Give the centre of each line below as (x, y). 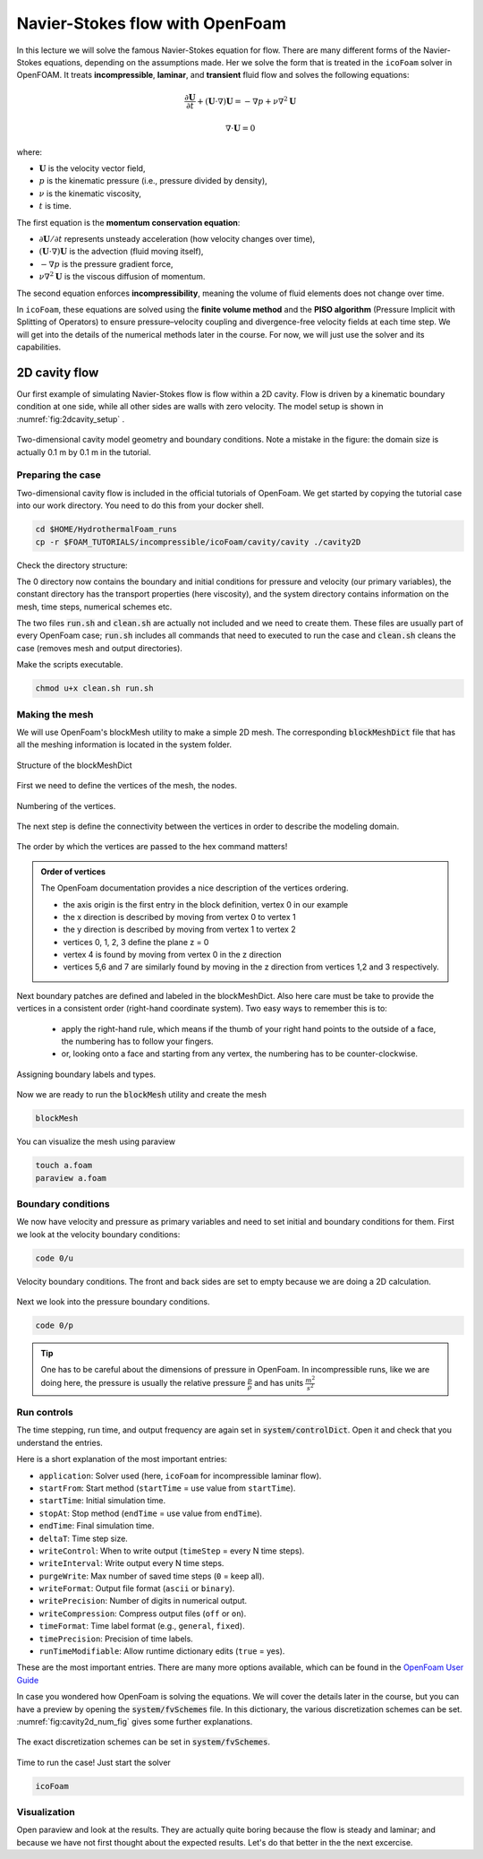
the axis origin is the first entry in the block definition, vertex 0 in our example (206, 904)
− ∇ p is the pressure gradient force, (107, 263)
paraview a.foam (71, 1178)
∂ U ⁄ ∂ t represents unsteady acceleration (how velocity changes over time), (177, 239)
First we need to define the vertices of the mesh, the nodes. (127, 786)
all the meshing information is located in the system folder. (124, 744)
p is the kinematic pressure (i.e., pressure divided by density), (153, 181)
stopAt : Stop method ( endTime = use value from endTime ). (151, 1513)
